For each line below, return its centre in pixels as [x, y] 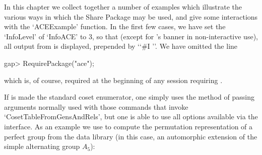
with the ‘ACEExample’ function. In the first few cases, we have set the [115, 26]
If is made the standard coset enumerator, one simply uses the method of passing [129, 97]
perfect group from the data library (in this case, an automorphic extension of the [131, 136]
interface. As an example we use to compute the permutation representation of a [128, 126]
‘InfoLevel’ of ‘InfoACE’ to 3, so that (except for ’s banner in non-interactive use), [131, 36]
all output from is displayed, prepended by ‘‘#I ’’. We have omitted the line [121, 46]
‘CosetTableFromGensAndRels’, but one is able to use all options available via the [131, 117]
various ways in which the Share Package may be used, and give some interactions [131, 16]
